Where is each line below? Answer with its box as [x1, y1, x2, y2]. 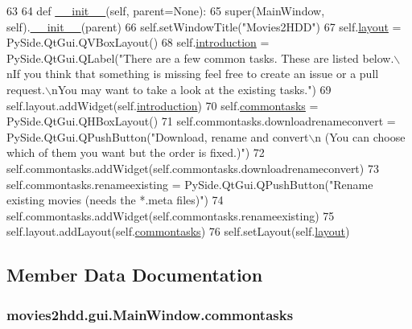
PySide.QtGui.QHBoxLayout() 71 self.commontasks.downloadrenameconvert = [6, 113, 396, 130]
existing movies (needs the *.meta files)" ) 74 [6, 191, 224, 208]
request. [6, 80, 45, 97]
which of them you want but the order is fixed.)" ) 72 [6, 144, 265, 161]
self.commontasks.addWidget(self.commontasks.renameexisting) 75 [6, 207, 335, 224]
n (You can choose [315, 128, 406, 145]
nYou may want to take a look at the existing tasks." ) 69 [51, 80, 332, 97]
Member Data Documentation [6, 262, 263, 287]
